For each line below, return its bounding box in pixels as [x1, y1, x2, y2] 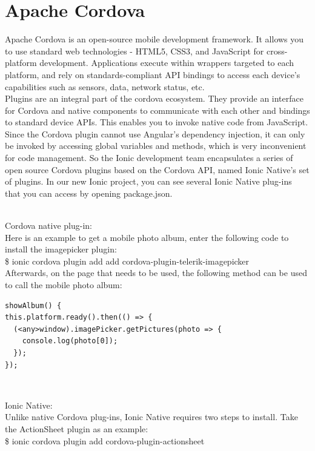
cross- [267, 44, 288, 57]
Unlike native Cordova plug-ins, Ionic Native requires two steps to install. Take [5, 410, 298, 423]
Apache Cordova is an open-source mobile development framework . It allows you [5, 33, 304, 45]
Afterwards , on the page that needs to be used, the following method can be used [5, 266, 307, 279]
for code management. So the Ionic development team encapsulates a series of [5, 151, 293, 164]
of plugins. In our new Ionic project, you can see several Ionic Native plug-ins [5, 175, 292, 188]
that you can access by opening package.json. [5, 186, 173, 199]
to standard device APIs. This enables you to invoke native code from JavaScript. [5, 116, 308, 128]
